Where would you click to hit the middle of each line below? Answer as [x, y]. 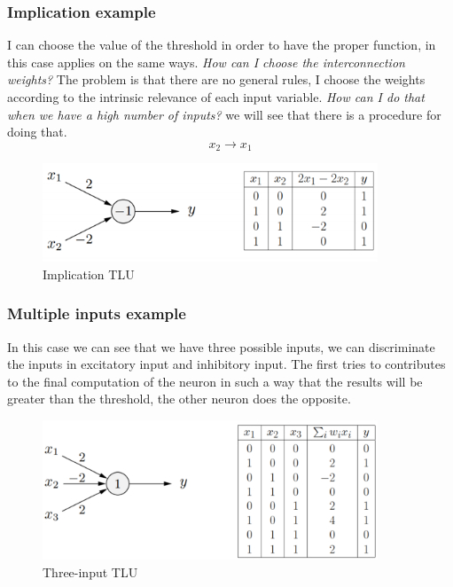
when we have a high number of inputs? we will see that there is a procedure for [224, 114]
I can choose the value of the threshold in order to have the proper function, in [222, 45]
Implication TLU [89, 274]
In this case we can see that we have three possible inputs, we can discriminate [221, 346]
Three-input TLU [90, 571]
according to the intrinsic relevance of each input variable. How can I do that [216, 97]
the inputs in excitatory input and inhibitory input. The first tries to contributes [226, 364]
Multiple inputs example [97, 313]
